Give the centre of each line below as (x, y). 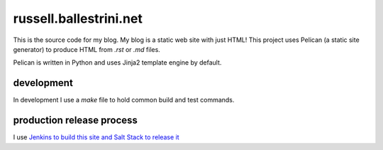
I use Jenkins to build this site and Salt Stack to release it (96, 137)
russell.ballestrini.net (78, 18)
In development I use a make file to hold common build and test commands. (124, 100)
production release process (76, 120)
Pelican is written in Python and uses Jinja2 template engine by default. (117, 63)
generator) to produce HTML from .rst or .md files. (87, 49)
